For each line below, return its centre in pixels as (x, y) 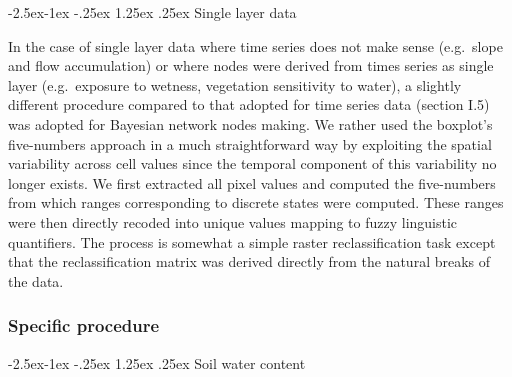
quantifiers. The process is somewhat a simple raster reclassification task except (252, 241)
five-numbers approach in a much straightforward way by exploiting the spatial (250, 143)
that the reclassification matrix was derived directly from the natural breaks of (249, 261)
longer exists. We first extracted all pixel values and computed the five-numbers (252, 182)
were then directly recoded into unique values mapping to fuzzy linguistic (233, 221)
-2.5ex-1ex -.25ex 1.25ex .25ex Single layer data (152, 12)
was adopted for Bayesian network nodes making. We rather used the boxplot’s (250, 123)
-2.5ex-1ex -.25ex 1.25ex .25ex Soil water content (157, 362)
